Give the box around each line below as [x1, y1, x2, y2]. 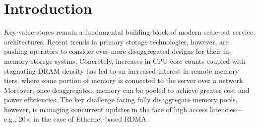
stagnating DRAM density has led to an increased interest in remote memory [4, 65, 239, 76]
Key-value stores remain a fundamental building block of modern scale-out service [4, 27, 254, 37]
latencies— [209, 104, 243, 114]
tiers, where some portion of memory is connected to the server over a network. [4, 75, 245, 85]
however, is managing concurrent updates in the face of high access [4, 104, 208, 114]
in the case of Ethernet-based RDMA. [33, 114, 148, 124]
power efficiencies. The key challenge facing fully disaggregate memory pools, [4, 94, 238, 105]
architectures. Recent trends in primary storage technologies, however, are [4, 36, 229, 46]
